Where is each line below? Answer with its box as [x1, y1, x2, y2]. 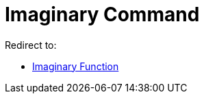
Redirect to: [5, 38, 57, 51]
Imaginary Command [5, 3, 200, 26]
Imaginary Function [32, 60, 119, 72]
